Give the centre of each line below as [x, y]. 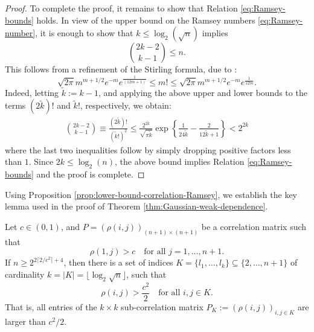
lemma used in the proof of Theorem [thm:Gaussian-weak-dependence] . [136, 206]
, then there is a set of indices [118, 262]
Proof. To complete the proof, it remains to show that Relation [121, 8]
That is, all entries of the [51, 306]
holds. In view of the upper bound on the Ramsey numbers [146, 20]
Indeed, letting [32, 92]
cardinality [25, 274]
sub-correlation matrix [162, 306]
